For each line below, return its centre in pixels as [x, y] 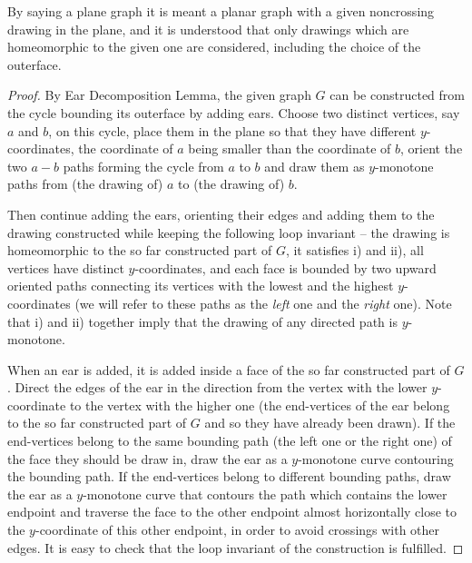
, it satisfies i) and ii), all [354, 250]
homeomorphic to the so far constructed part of [140, 250]
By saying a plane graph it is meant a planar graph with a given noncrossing [221, 11]
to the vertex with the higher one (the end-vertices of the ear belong [260, 405]
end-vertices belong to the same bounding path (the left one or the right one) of [230, 441]
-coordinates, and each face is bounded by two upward [285, 267]
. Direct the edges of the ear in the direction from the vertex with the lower [217, 387]
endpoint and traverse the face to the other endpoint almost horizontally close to [232, 512]
